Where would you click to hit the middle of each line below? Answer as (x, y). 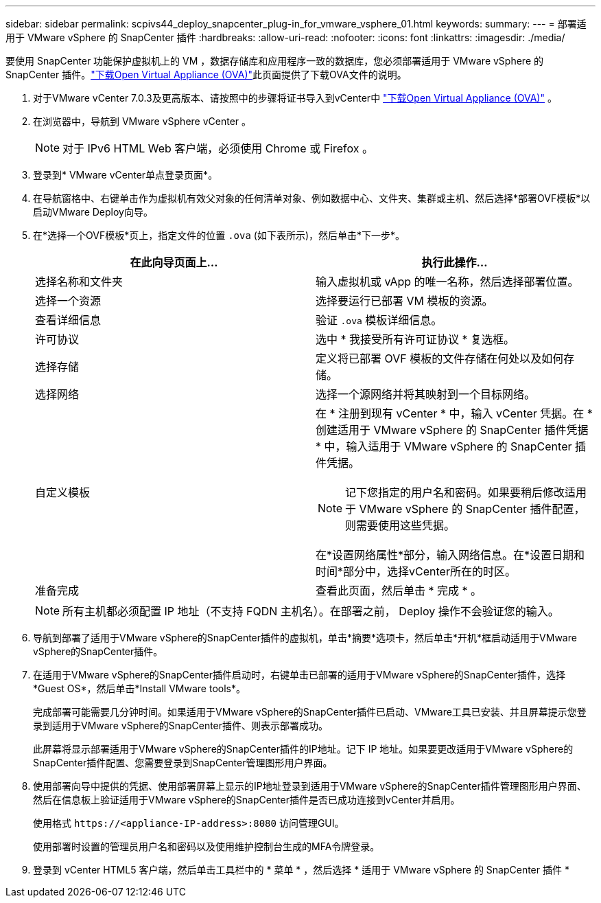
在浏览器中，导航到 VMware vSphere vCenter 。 (142, 121)
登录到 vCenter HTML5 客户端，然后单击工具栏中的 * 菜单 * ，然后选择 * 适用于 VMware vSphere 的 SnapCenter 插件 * (301, 870)
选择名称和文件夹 (79, 282)
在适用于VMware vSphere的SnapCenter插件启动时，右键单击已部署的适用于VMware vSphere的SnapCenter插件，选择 (299, 675)
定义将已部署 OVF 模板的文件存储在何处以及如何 (440, 358)
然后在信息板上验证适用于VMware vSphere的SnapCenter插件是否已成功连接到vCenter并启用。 (247, 800)
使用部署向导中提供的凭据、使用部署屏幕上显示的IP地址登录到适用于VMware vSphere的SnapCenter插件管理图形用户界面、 (310, 786)
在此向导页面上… (174, 262)
